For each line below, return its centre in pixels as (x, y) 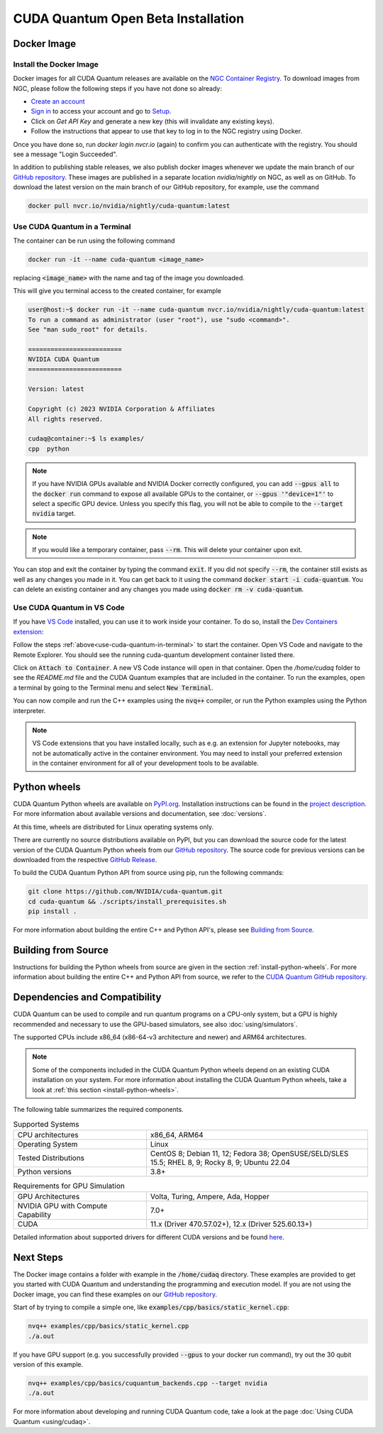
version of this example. (48, 1364)
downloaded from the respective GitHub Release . (85, 859)
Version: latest (56, 389)
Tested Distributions (51, 1158)
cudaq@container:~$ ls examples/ (86, 439)
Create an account (58, 101)
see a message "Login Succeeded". (65, 154)
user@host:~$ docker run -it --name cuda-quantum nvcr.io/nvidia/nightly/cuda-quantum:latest (196, 310)
